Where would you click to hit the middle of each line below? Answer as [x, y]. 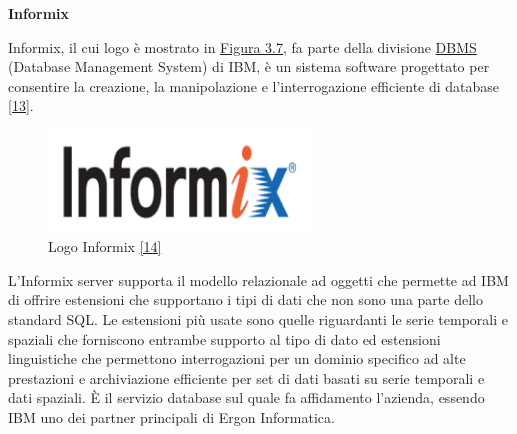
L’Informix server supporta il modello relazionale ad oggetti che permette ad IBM [258, 279]
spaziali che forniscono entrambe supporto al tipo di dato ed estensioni [224, 338]
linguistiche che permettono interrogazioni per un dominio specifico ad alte [237, 358]
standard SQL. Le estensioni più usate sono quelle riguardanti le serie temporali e [258, 318]
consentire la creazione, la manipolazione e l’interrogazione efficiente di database [254, 85]
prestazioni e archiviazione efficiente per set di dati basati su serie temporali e [246, 377]
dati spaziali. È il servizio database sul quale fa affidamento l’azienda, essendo [246, 397]
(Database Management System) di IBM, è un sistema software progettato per [249, 66]
